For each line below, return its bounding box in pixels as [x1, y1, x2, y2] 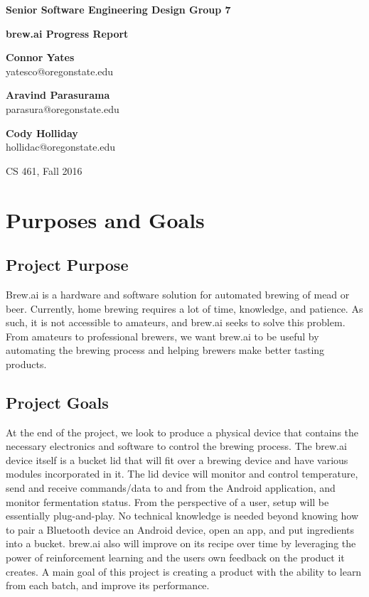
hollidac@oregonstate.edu [6, 139, 116, 154]
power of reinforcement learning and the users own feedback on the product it [6, 550, 345, 565]
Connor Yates [6, 50, 75, 65]
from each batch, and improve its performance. [6, 578, 210, 593]
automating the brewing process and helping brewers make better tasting [6, 343, 325, 357]
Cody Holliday [6, 125, 78, 140]
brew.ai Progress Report [6, 26, 129, 41]
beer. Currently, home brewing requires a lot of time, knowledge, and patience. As [6, 301, 363, 316]
